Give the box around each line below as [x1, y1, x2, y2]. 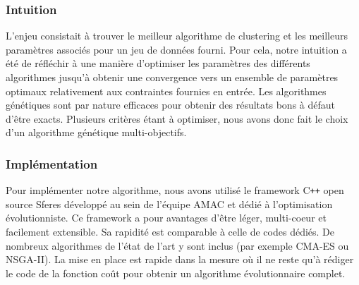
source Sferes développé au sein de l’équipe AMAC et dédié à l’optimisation [6, 196, 333, 211]
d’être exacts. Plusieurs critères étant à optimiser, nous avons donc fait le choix [6, 111, 348, 126]
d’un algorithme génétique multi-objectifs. [6, 125, 187, 140]
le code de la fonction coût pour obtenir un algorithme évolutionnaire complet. [6, 265, 346, 280]
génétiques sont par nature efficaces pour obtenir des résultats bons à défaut [6, 97, 335, 112]
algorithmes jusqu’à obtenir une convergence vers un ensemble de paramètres [6, 70, 339, 84]
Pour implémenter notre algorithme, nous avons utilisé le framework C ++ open [6, 183, 344, 198]
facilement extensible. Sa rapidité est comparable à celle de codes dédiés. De [6, 224, 335, 239]
